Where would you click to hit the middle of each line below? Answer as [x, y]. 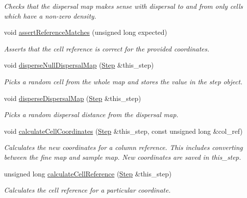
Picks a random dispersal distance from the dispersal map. [91, 114]
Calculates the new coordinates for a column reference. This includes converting [123, 147]
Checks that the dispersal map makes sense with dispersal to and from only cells [123, 6]
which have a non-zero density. [50, 15]
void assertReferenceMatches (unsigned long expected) [86, 32]
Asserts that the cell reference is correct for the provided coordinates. [107, 48]
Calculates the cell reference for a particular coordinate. [87, 190]
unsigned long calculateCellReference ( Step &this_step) [88, 173]
